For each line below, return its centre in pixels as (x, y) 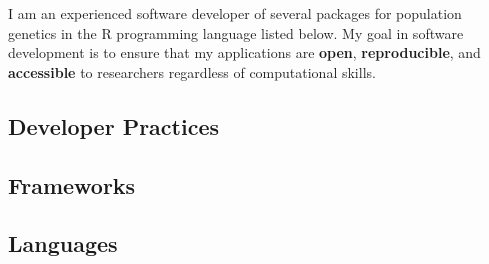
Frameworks (72, 184)
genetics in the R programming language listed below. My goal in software (236, 32)
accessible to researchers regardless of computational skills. (192, 71)
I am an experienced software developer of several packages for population (235, 13)
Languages (63, 243)
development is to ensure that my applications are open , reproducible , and (244, 52)
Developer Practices (114, 125)
